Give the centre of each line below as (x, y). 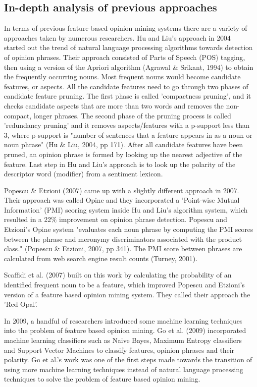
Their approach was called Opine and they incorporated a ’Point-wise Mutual (122, 200)
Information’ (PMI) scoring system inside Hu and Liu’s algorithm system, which (126, 209)
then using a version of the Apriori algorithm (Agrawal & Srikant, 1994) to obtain (129, 67)
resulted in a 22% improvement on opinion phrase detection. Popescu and (116, 219)
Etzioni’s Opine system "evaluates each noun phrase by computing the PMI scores (128, 229)
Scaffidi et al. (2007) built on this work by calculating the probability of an (118, 275)
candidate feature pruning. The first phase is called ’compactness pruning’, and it (128, 96)
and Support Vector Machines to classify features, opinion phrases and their (119, 350)
